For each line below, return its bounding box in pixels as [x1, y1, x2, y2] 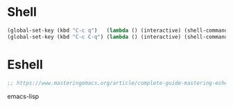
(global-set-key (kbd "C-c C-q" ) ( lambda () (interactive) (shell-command [7, 33, 228, 40]
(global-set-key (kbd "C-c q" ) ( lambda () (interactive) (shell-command [7, 27, 228, 34]
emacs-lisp [7, 92, 40, 100]
